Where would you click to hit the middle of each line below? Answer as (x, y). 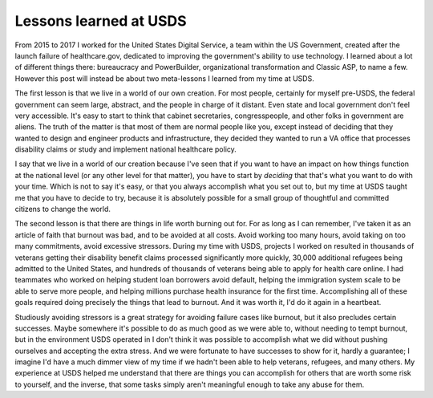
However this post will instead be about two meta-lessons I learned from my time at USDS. (164, 78)
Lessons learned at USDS (101, 21)
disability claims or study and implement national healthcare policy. (125, 149)
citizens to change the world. (63, 209)
